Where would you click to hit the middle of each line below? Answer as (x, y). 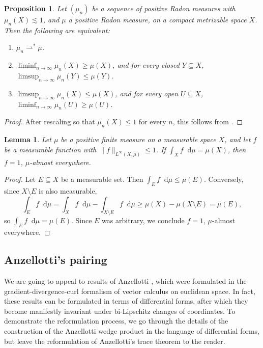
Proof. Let (20, 179)
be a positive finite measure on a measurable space (138, 139)
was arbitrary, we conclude (143, 220)
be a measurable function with (50, 149)
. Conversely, (224, 179)
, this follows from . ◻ (208, 122)
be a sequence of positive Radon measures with (164, 8)
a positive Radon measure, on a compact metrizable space (157, 19)
